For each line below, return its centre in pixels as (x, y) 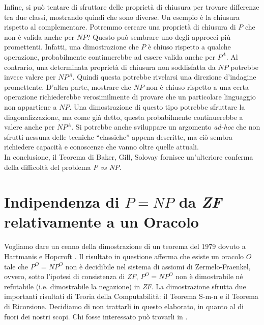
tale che (16, 266)
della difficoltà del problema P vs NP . (63, 167)
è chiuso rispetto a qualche (189, 47)
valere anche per (30, 127)
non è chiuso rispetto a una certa (197, 86)
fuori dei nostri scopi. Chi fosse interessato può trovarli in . (96, 316)
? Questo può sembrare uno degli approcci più (159, 36)
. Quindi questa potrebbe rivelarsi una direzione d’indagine (164, 77)
